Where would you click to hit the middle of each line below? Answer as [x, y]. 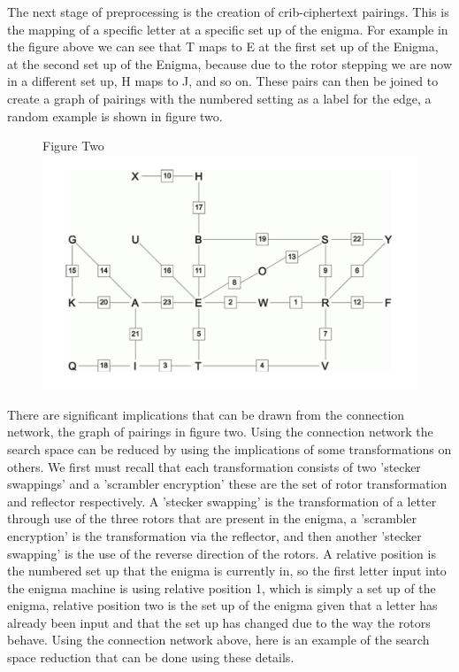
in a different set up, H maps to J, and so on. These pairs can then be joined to [223, 81]
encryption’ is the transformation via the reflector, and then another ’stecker [214, 535]
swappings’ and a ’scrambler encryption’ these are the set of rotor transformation [227, 484]
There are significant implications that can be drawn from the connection [206, 414]
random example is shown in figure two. [115, 116]
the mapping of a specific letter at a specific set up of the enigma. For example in [228, 29]
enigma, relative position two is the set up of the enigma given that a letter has [222, 605]
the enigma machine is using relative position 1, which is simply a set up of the [222, 587]
